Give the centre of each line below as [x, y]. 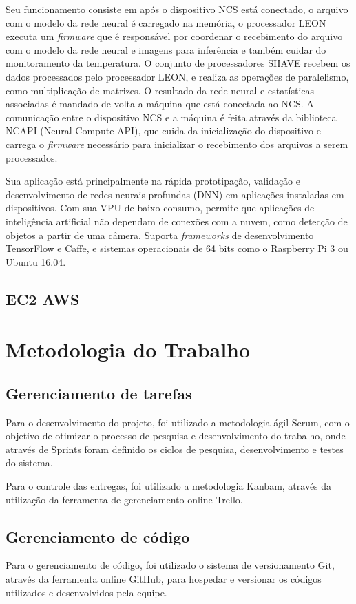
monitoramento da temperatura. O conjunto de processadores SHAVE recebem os [178, 63]
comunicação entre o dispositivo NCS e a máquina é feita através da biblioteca [171, 117]
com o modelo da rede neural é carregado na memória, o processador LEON [166, 22]
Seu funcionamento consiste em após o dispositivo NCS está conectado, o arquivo [177, 9]
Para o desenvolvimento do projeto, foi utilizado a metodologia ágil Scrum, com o [178, 422]
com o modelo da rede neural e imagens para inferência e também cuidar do [166, 49]
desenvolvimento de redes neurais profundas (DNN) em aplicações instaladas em [175, 194]
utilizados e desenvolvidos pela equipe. [86, 592]
